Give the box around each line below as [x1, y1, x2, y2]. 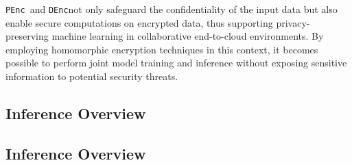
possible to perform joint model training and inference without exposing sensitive [5, 55, 347, 70]
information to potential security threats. [5, 69, 178, 84]
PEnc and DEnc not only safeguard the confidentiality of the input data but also [5, 2, 338, 16]
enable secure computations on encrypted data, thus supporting [5, 15, 273, 29]
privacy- [276, 15, 310, 29]
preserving [5, 29, 49, 43]
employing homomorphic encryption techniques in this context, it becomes [5, 42, 318, 56]
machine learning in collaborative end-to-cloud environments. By [51, 29, 324, 43]
